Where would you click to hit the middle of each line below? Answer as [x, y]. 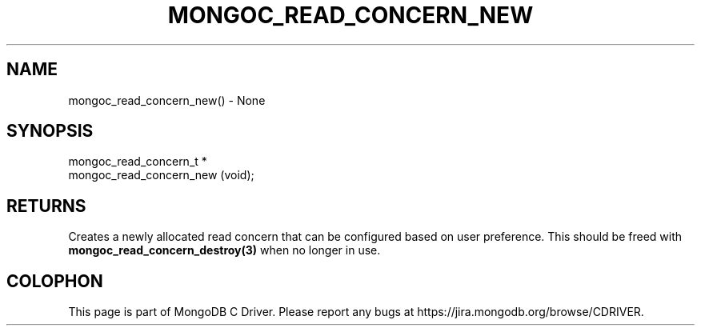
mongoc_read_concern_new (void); [161, 175]
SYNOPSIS [50, 131]
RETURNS [46, 206]
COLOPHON [55, 281]
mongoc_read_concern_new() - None [167, 100]
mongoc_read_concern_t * [138, 162]
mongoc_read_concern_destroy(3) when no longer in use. [224, 250]
